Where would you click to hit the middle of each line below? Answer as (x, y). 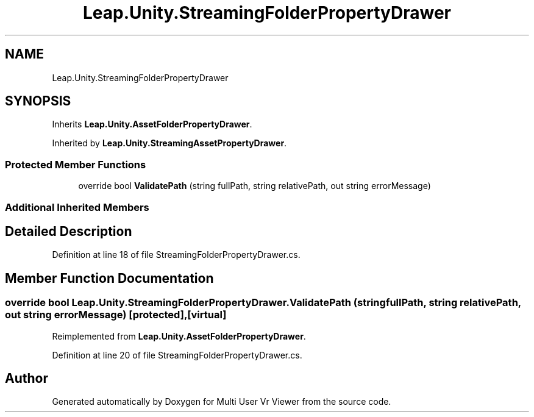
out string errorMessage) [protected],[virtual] (116, 315)
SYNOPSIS (38, 101)
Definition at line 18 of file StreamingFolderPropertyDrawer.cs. (176, 255)
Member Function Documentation (109, 278)
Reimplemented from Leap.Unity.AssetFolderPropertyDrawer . (179, 336)
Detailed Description (69, 231)
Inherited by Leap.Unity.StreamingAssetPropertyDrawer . (169, 143)
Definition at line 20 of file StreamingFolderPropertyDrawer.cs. (177, 355)
